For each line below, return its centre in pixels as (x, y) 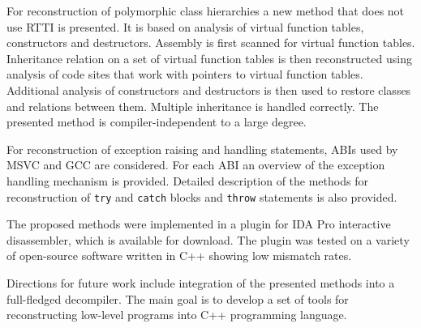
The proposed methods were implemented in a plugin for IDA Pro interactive (199, 224)
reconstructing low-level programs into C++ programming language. (177, 315)
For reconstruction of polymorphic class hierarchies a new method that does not (206, 11)
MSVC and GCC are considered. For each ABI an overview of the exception (196, 165)
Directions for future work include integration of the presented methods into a (201, 282)
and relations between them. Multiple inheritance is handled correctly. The (193, 106)
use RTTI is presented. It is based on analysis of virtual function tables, (185, 26)
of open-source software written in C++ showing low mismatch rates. (179, 256)
